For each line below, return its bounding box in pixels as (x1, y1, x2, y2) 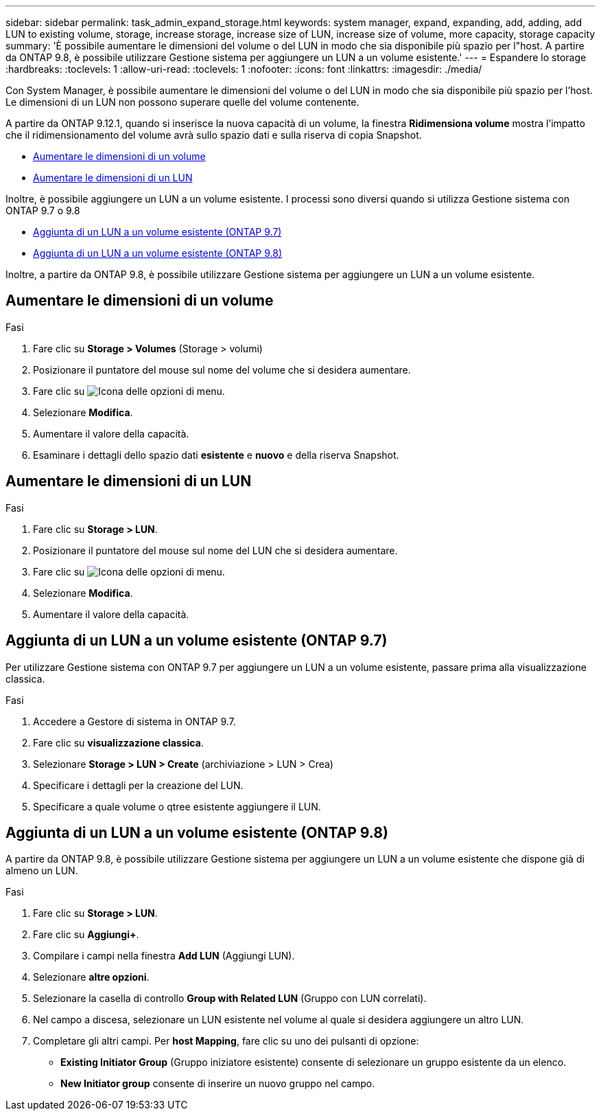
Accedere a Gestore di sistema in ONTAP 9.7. (33, 715, 236, 727)
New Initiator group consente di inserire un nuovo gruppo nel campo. (60, 1078, 375, 1090)
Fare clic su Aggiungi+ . (33, 929, 139, 941)
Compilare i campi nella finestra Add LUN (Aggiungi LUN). (33, 950, 295, 962)
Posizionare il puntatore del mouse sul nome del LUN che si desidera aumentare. (33, 544, 398, 556)
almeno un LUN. (5, 865, 78, 877)
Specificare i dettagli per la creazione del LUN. (33, 779, 244, 791)
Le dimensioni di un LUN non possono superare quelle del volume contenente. (5, 96, 360, 108)
